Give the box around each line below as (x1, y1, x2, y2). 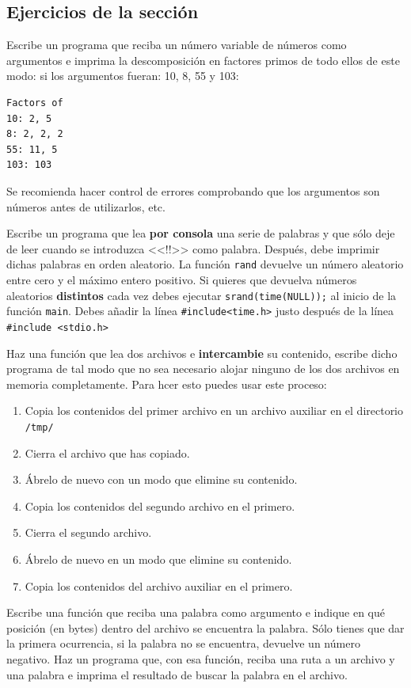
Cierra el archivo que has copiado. (25, 444, 190, 461)
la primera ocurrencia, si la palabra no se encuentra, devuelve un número (6, 635, 360, 652)
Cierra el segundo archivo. (25, 524, 152, 541)
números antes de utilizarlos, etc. (6, 198, 166, 215)
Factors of (6, 97, 63, 108)
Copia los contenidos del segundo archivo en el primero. (25, 497, 295, 514)
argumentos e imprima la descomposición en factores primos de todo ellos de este (6, 51, 400, 68)
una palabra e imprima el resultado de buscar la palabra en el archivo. (6, 666, 348, 682)
